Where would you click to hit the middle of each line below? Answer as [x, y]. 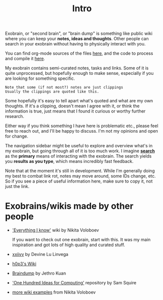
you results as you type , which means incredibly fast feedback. [69, 162]
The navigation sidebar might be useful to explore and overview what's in [79, 146]
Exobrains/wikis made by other [69, 206]
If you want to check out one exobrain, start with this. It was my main [81, 240]
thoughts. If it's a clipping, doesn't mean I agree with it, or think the [72, 106]
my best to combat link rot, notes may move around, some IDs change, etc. [81, 176]
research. [15, 116]
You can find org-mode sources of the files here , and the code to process [79, 53]
